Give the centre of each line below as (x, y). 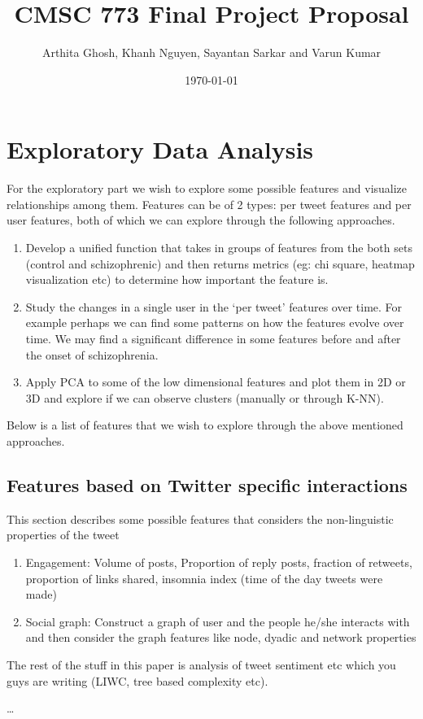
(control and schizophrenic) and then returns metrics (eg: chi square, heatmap (220, 263)
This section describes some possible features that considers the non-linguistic (200, 519)
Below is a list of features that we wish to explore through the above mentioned (205, 425)
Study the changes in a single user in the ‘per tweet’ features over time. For (214, 306)
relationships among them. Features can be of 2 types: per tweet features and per (209, 204)
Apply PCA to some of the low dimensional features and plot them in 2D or (216, 382)
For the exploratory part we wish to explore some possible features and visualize (207, 188)
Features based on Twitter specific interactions (207, 484)
